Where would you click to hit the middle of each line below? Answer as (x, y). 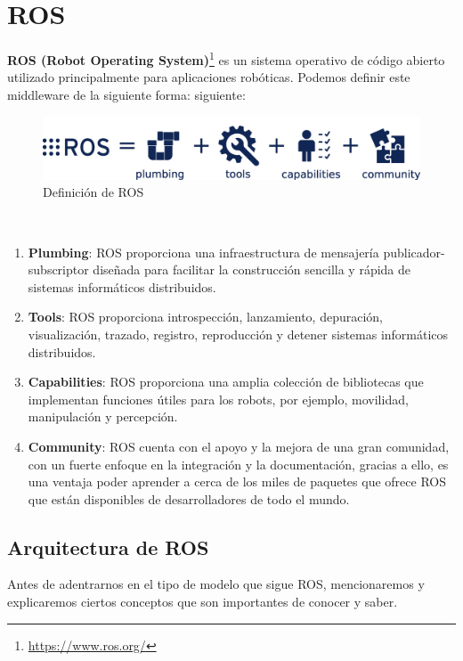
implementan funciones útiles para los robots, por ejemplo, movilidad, (218, 399)
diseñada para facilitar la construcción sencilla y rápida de (252, 269)
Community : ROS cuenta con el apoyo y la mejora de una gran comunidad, (239, 446)
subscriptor (58, 269)
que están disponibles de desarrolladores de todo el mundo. (189, 498)
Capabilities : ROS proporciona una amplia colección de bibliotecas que (226, 382)
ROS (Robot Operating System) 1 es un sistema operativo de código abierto (226, 58)
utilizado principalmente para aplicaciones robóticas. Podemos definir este (209, 77)
